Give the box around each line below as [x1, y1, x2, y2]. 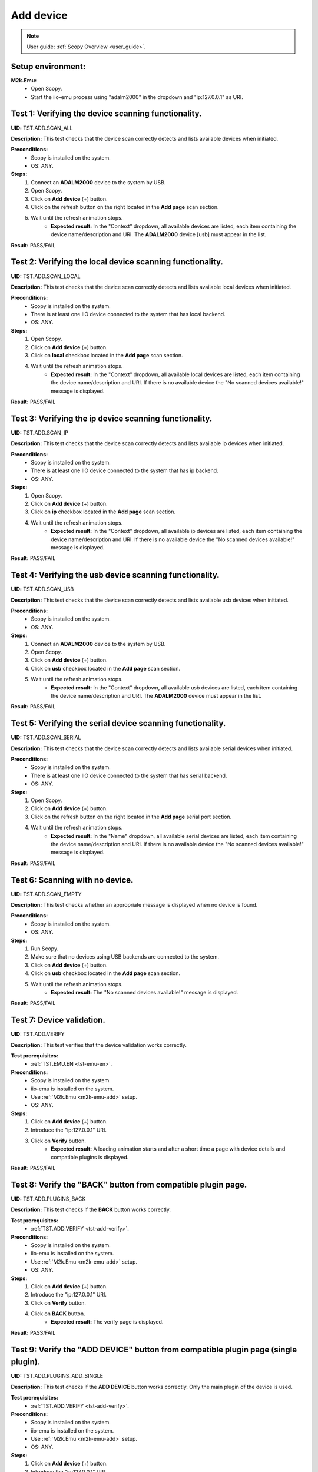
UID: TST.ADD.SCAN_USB [11, 586, 74, 593]
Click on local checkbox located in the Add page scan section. [31, 352, 183, 359]
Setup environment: [11, 61, 86, 71]
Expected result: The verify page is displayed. [51, 1318, 164, 1325]
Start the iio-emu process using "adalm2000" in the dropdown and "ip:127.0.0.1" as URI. [31, 93, 244, 100]
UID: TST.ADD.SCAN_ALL [11, 124, 73, 131]
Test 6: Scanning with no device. [11, 875, 134, 885]
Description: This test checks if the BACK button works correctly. [11, 1206, 171, 1213]
